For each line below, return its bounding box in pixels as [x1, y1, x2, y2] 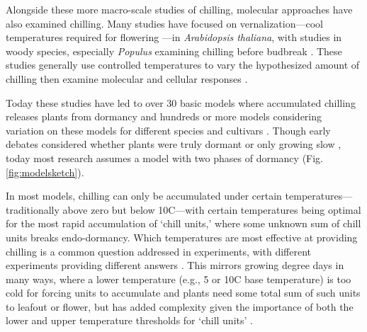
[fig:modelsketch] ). [6, 164, 84, 179]
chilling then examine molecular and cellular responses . [6, 71, 248, 86]
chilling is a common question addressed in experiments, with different [6, 244, 311, 258]
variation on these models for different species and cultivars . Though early [6, 122, 331, 137]
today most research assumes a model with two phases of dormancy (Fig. [6, 150, 324, 165]
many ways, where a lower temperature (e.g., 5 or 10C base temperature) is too [6, 271, 351, 286]
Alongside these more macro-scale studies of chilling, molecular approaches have [6, 2, 353, 16]
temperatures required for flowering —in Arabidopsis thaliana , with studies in [6, 30, 342, 45]
